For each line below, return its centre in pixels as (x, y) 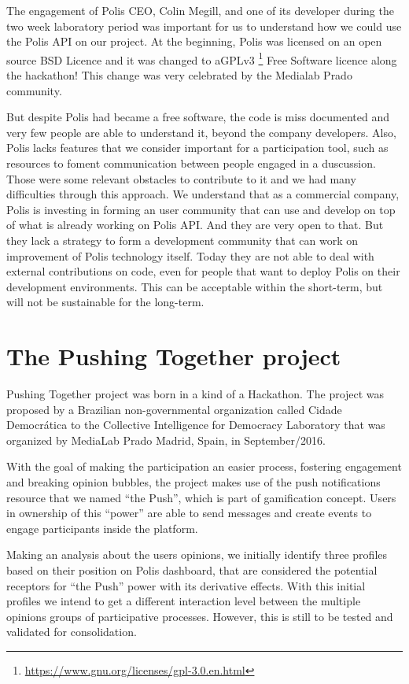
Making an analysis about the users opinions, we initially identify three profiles (197, 555)
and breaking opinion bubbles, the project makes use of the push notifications (193, 482)
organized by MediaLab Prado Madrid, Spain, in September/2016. (166, 440)
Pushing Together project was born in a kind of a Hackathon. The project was (195, 394)
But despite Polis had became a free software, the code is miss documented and (198, 117)
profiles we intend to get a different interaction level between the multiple (184, 601)
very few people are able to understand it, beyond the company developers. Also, (201, 132)
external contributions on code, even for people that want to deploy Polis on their (203, 271)
